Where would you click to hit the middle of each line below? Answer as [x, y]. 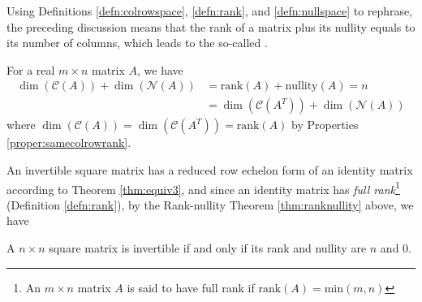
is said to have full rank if [191, 287]
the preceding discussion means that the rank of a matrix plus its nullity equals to [211, 26]
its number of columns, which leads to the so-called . [137, 43]
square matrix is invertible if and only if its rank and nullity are [208, 248]
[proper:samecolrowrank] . [69, 142]
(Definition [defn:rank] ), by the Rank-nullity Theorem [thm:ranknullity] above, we [210, 204]
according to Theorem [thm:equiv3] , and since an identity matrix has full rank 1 [203, 188]
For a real [31, 69]
